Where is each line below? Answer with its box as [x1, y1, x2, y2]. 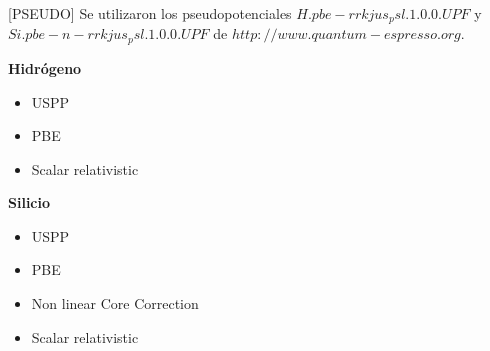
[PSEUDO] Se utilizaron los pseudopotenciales [8, 3, 292, 23]
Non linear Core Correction [31, 293, 199, 314]
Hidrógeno [8, 57, 82, 78]
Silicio [8, 192, 51, 213]
